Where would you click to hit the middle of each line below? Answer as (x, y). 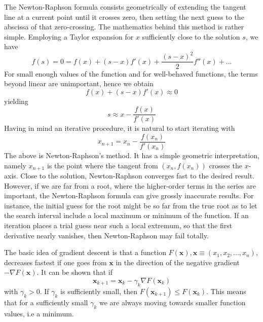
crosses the (226, 165)
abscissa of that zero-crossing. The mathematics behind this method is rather (124, 27)
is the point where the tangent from (102, 165)
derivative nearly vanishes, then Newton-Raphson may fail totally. (106, 235)
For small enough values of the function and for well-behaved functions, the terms (131, 73)
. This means (226, 291)
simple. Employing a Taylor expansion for (69, 36)
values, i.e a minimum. (39, 313)
